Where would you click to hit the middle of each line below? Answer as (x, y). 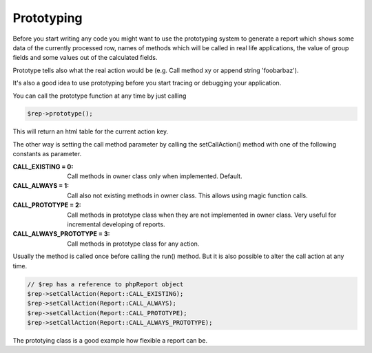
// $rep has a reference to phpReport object (105, 284)
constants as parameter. (47, 154)
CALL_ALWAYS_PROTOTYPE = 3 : (61, 234)
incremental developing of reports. (116, 224)
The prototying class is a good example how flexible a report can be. (110, 341)
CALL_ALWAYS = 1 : (41, 186)
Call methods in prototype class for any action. (133, 244)
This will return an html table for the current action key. (91, 131)
